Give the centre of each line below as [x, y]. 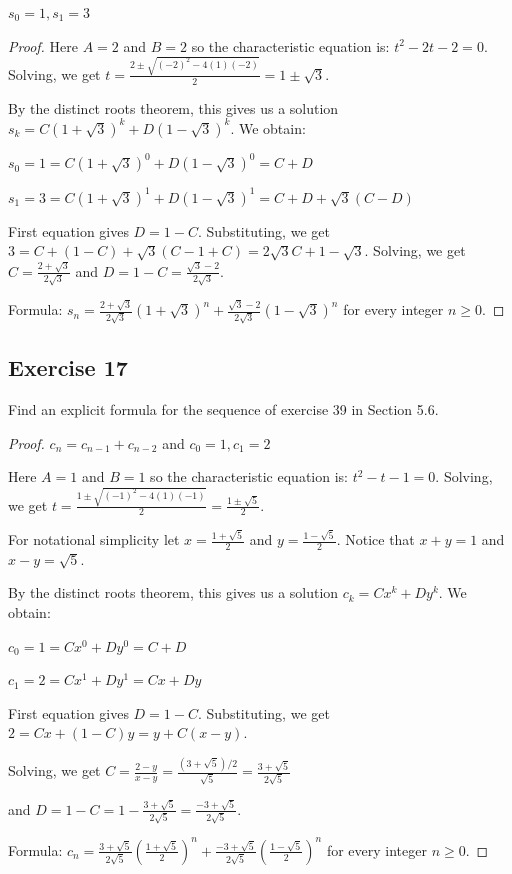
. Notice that [375, 539]
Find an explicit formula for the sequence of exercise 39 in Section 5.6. [223, 409]
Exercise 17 [68, 367]
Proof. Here [43, 45]
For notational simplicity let [94, 539]
